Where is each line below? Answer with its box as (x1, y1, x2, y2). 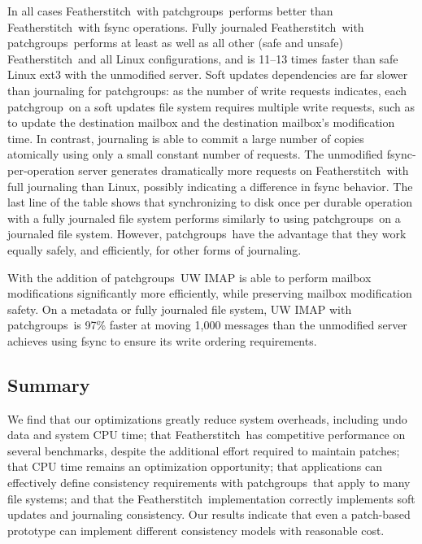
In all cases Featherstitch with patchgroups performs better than (7, 2, 333, 19)
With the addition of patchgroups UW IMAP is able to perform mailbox (7, 268, 372, 285)
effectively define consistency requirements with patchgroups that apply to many (7, 474, 411, 491)
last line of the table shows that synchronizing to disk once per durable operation (7, 194, 412, 211)
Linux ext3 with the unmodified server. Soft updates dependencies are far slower (7, 66, 408, 83)
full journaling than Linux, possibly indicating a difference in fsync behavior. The (7, 177, 413, 194)
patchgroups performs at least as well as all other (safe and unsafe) (7, 34, 343, 51)
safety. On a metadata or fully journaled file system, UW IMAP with (7, 300, 352, 317)
